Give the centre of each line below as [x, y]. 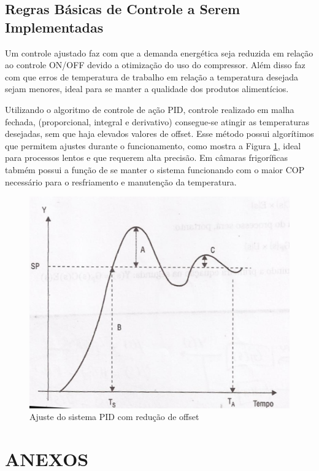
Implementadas [54, 27]
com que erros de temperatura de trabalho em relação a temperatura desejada [152, 76]
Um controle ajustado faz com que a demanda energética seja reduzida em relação [159, 53]
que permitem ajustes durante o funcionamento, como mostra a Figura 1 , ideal [153, 145]
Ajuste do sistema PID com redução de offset [114, 417]
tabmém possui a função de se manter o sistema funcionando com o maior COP [155, 169]
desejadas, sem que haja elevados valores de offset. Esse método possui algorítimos [159, 134]
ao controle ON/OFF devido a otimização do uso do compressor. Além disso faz [155, 65]
